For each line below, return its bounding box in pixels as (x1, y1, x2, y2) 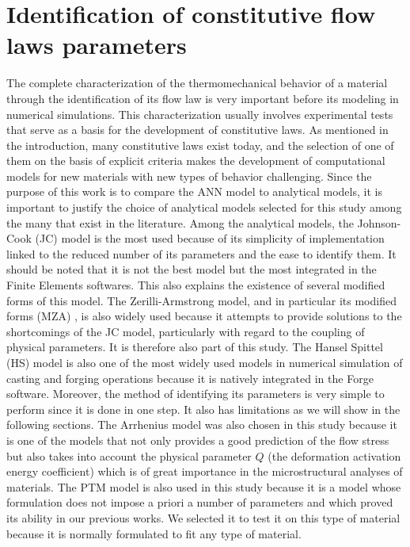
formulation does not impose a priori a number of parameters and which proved (6, 494, 393, 511)
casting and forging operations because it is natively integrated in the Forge (6, 369, 374, 386)
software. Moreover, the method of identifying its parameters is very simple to (6, 385, 385, 402)
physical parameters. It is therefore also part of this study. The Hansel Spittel (6, 339, 383, 355)
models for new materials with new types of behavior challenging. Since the (6, 167, 372, 184)
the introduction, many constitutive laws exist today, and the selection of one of (6, 136, 394, 153)
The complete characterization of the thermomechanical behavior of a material (6, 75, 388, 91)
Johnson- (357, 214, 401, 231)
